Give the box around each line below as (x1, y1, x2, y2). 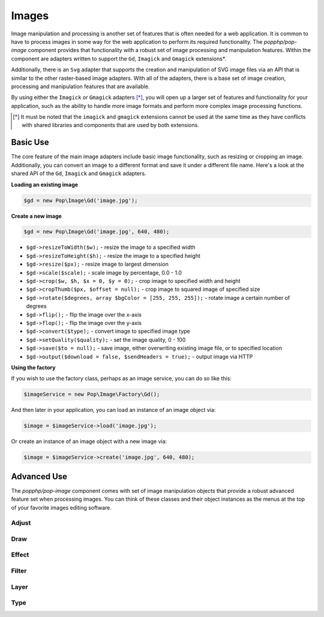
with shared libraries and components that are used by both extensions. (22, 122, 199, 129)
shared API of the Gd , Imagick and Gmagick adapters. (11, 170, 146, 177)
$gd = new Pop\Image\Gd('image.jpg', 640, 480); (23, 228, 170, 235)
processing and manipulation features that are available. (11, 83, 150, 90)
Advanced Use (11, 471, 68, 481)
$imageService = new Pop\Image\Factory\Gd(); (23, 391, 160, 398)
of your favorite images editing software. (11, 504, 112, 511)
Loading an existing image (11, 180, 78, 188)
